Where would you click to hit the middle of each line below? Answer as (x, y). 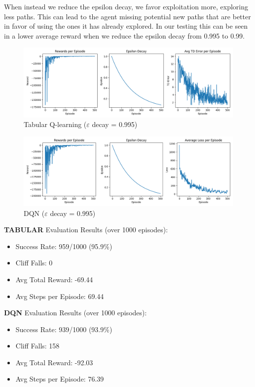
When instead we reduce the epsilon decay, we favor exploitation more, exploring (126, 6)
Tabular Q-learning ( (55, 124)
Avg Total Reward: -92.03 (54, 362)
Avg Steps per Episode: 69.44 (60, 296)
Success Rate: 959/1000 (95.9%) (64, 246)
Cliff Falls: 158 (37, 346)
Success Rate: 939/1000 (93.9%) (64, 329)
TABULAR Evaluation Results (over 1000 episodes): (86, 230)
